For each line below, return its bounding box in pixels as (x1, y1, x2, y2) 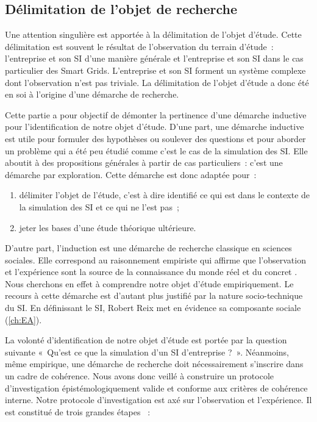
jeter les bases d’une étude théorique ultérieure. (19, 221, 196, 234)
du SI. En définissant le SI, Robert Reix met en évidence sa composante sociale (5, 301, 301, 314)
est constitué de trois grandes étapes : (5, 405, 151, 418)
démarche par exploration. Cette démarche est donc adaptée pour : (5, 168, 257, 181)
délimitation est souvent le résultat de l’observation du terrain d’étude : (5, 40, 274, 52)
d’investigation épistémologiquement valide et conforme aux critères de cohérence (5, 381, 308, 394)
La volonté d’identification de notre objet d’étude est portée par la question (5, 334, 287, 346)
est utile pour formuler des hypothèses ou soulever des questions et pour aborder (5, 132, 306, 145)
